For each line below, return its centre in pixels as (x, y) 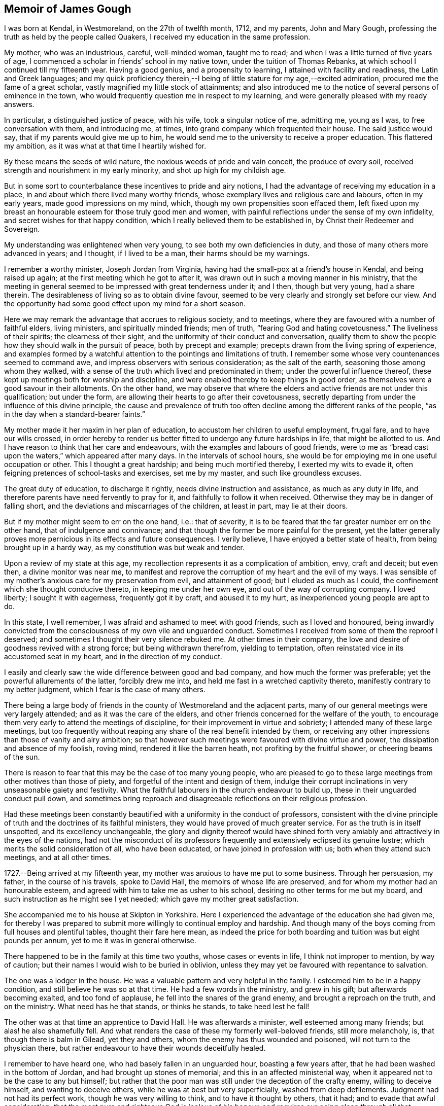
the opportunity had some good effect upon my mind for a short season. (125, 304)
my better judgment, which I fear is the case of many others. (105, 690)
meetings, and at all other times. (58, 858)
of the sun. (22, 757)
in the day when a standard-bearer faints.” (75, 414)
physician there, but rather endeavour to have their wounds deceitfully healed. (135, 1048)
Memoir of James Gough (68, 9)
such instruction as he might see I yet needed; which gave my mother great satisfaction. (151, 899)
